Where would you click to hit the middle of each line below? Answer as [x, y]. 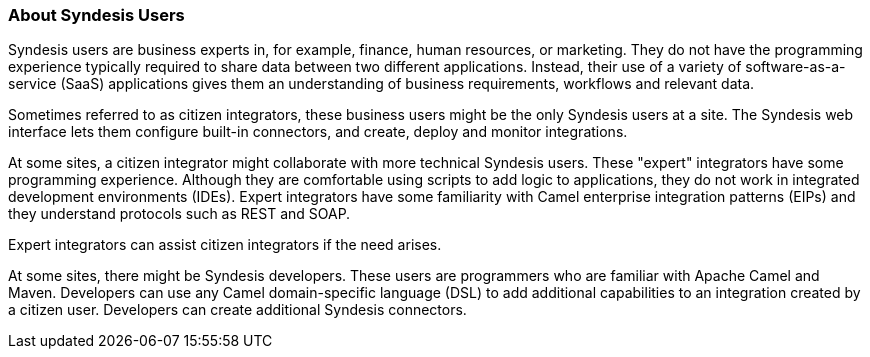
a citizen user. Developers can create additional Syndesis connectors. [237, 310]
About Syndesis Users [96, 15]
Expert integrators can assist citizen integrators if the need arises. [225, 245]
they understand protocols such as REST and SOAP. [179, 214]
